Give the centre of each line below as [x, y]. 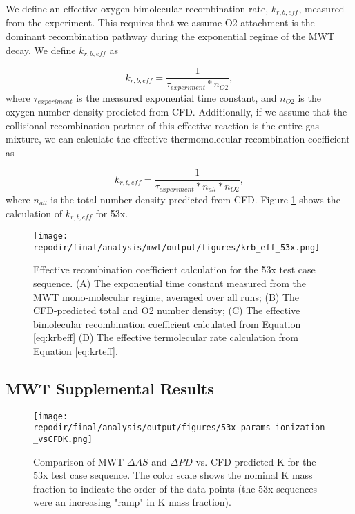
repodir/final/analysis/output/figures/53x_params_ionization [179, 428]
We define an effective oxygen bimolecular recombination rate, [137, 8]
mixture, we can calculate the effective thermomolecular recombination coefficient [178, 139]
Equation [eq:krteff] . [76, 350]
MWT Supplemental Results [110, 388]
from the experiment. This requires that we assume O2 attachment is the [160, 22]
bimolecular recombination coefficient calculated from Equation [167, 323]
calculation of [34, 213]
